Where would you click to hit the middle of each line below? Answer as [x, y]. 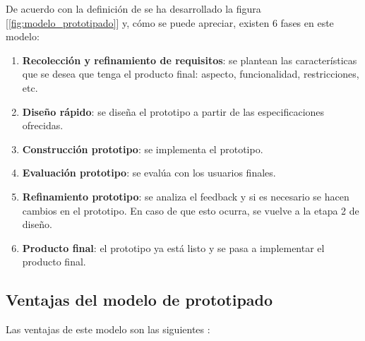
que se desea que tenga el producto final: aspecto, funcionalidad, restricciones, [191, 74]
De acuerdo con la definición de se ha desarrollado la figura [133, 8]
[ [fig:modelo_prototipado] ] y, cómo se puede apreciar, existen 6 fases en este [170, 22]
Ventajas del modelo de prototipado [139, 300]
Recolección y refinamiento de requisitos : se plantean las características [190, 60]
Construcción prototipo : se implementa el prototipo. [143, 149]
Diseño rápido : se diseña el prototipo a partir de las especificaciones [173, 111]
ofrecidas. [43, 125]
